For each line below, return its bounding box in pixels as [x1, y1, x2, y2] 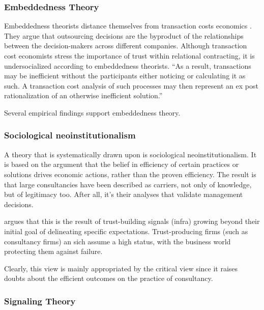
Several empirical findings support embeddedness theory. [4, 107, 181, 118]
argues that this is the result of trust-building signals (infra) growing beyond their [4, 216, 260, 227]
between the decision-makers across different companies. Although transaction [4, 40, 247, 51]
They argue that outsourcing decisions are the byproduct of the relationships [4, 30, 244, 41]
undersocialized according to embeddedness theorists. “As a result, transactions [4, 60, 251, 71]
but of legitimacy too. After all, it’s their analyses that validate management [4, 189, 243, 200]
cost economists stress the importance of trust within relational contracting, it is [4, 50, 255, 61]
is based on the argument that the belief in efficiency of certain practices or [4, 159, 239, 170]
